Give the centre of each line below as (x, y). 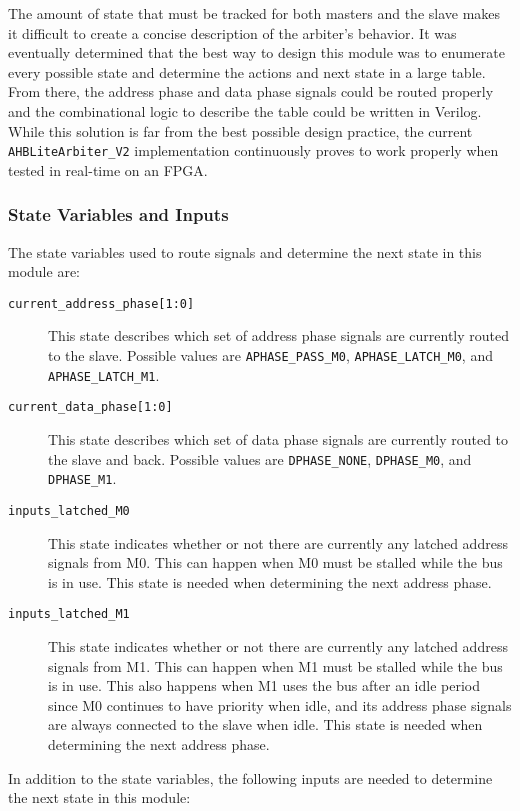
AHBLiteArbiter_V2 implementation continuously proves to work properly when (253, 150)
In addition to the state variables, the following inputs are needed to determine (250, 777)
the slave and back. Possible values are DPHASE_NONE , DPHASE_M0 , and (260, 458)
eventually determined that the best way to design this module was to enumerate (256, 52)
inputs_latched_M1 (69, 614)
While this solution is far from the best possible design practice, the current (240, 130)
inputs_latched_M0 (69, 510)
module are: (44, 271)
